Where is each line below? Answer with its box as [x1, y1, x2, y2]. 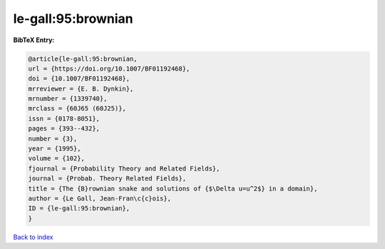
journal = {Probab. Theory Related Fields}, [28, 175, 187, 183]
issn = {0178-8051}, [28, 114, 100, 123]
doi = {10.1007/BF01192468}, [28, 75, 130, 83]
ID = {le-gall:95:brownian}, [28, 204, 130, 213]
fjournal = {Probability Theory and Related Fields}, [28, 164, 220, 173]
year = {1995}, [28, 145, 81, 153]
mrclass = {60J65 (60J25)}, [28, 104, 126, 113]
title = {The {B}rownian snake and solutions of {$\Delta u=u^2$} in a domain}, [28, 184, 318, 193]
